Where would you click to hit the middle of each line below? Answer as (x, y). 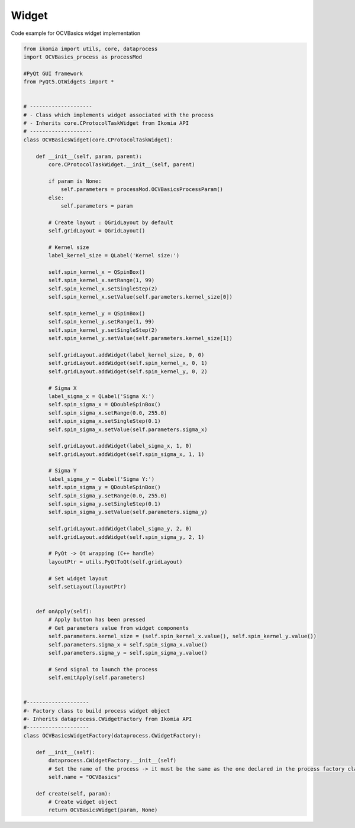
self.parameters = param (97, 206)
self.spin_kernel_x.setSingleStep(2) (103, 289)
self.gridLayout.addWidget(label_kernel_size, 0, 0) (126, 355)
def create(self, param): (73, 793)
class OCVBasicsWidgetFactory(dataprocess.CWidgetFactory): (112, 735)
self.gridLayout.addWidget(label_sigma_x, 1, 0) (120, 446)
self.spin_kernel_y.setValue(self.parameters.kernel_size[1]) (141, 338)
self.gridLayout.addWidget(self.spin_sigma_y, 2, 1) (126, 537)
